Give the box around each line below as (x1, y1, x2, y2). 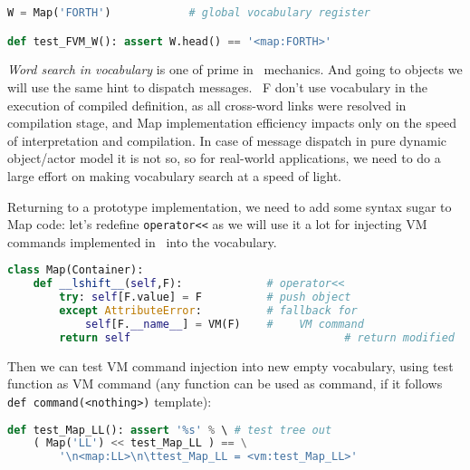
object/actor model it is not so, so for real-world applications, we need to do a (7, 149, 441, 168)
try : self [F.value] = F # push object (59, 291, 351, 304)
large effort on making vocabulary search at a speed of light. (7, 166, 341, 185)
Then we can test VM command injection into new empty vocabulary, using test (7, 356, 454, 375)
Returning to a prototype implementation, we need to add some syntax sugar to (7, 197, 452, 216)
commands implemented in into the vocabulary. (7, 232, 277, 251)
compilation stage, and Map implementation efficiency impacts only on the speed (7, 113, 457, 132)
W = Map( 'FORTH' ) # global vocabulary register (7, 6, 370, 19)
